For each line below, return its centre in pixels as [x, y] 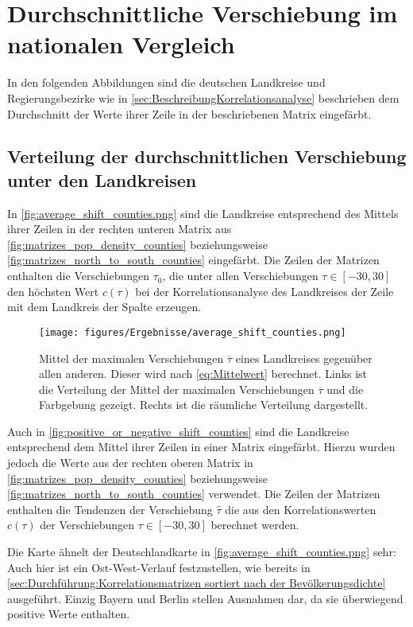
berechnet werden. [255, 525]
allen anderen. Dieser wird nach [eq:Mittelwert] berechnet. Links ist [203, 374]
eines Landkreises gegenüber [304, 358]
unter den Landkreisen [102, 179]
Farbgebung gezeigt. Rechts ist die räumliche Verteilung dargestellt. [204, 405]
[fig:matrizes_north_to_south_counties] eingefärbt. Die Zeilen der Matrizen [193, 260]
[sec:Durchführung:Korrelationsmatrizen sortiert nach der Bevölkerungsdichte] [197, 583]
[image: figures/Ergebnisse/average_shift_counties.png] [193, 332]
